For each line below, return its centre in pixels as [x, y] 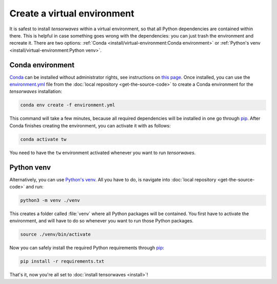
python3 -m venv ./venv [50, 201]
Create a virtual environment [72, 13]
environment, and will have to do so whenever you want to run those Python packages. [102, 221]
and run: [35, 187]
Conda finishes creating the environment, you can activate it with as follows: [90, 125]
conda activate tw [43, 139]
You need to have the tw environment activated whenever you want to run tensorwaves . [103, 153]
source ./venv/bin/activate [55, 234]
